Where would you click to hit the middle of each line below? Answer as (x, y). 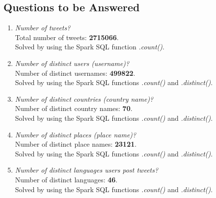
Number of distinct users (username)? (72, 63)
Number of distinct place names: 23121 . (76, 144)
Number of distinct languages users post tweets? (87, 170)
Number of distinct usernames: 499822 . (75, 73)
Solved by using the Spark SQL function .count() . (90, 47)
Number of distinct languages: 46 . (66, 179)
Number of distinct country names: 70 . (74, 108)
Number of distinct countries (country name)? (84, 99)
